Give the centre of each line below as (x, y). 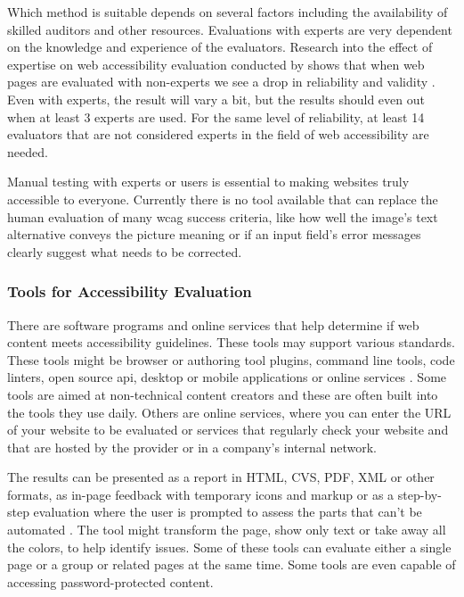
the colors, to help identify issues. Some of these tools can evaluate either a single (229, 547)
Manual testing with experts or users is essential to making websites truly (208, 182)
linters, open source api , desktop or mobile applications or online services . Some (227, 377)
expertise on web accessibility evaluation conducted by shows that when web (216, 64)
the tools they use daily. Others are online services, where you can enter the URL (229, 412)
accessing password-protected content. (110, 581)
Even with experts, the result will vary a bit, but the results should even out (216, 99)
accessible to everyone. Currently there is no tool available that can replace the (223, 199)
